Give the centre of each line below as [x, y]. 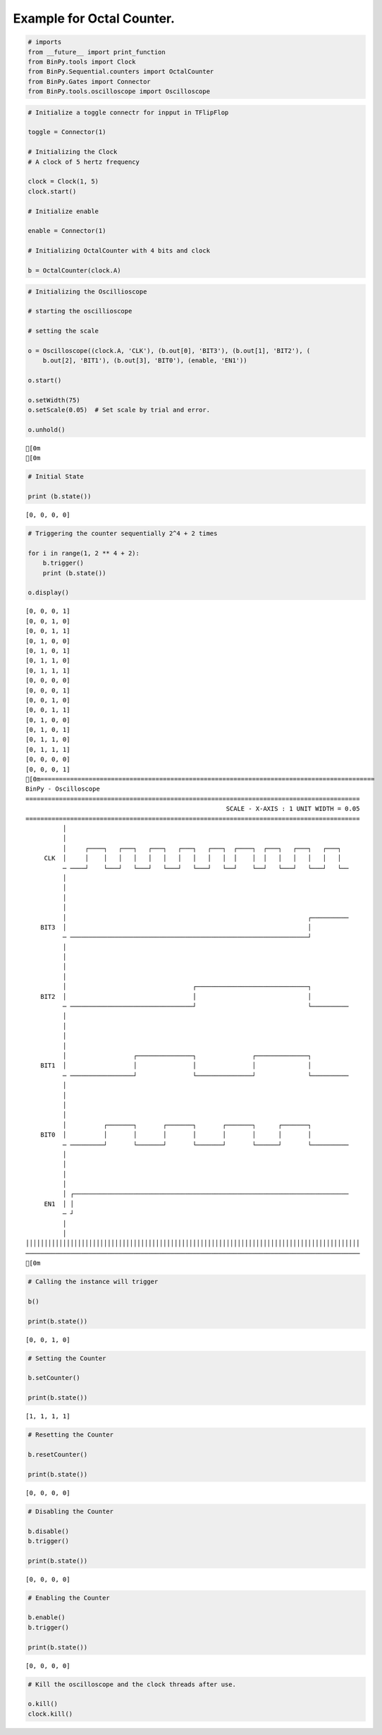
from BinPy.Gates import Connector [89, 82]
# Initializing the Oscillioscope [87, 292]
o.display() [49, 593]
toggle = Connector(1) [67, 132]
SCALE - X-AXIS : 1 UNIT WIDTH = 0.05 [293, 809]
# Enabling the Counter [69, 1598]
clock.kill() [50, 1714]
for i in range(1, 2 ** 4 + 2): [84, 553]
